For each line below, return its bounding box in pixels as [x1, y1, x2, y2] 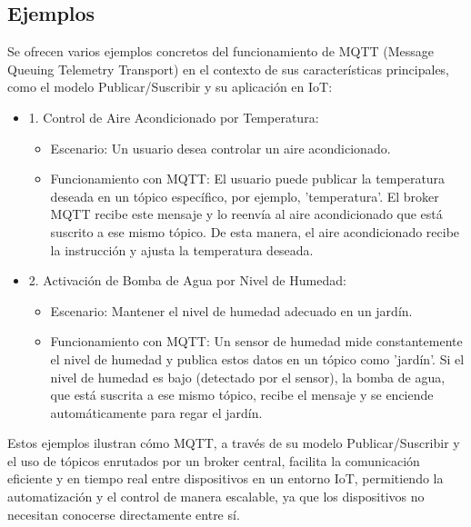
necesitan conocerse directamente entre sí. [7, 504, 240, 523]
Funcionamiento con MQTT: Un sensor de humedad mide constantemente [50, 332, 463, 351]
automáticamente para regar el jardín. [50, 403, 263, 422]
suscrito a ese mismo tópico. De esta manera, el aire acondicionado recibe [50, 222, 460, 241]
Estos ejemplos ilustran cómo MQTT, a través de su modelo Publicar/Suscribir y [7, 433, 460, 452]
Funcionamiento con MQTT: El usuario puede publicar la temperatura [50, 169, 446, 188]
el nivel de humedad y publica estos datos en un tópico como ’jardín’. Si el [50, 349, 465, 368]
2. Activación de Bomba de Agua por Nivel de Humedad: [28, 271, 346, 290]
